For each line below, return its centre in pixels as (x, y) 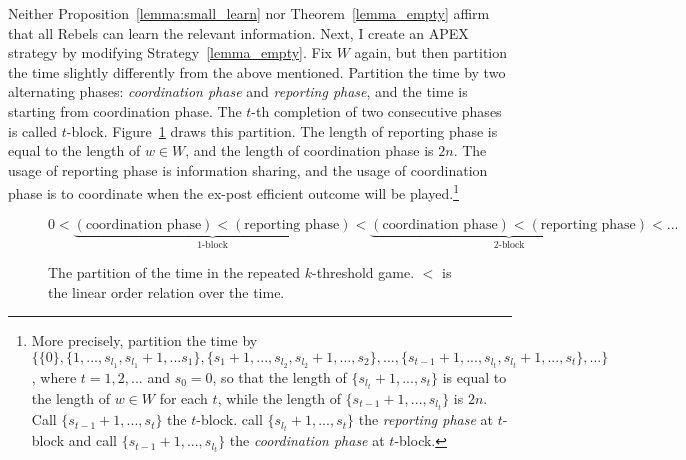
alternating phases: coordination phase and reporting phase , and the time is (238, 91)
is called (33, 130)
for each (183, 398)
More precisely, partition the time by (144, 340)
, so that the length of (279, 376)
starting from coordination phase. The (125, 110)
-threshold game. (363, 272)
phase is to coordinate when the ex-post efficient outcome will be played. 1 (233, 191)
